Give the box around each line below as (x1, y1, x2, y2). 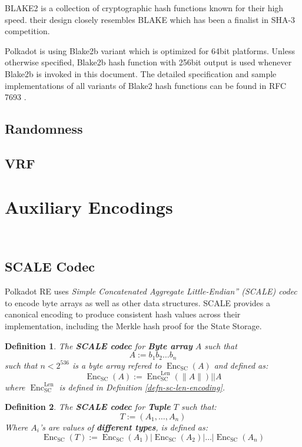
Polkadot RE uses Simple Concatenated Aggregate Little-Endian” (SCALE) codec (5, 285, 297, 297)
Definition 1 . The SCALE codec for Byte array (5, 339, 193, 352)
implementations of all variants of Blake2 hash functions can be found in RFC (5, 79, 287, 91)
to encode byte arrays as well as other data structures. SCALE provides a (5, 296, 270, 309)
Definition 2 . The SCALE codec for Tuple (5, 400, 171, 413)
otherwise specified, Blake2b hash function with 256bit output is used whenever (5, 56, 292, 68)
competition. (5, 25, 50, 37)
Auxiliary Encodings (5, 194, 173, 218)
